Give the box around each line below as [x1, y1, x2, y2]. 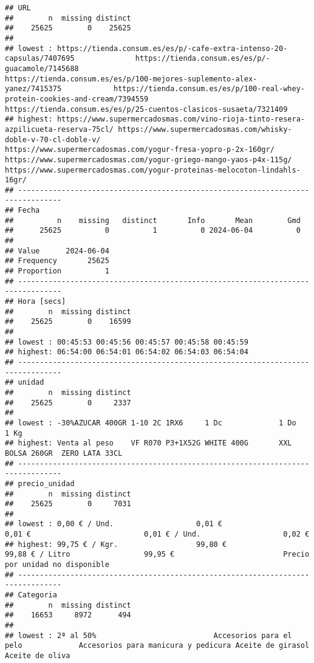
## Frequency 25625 [5, 256, 109, 266]
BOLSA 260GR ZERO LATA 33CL [5, 448, 123, 458]
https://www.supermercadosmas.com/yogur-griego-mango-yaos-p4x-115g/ [5, 155, 292, 164]
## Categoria [5, 591, 57, 600]
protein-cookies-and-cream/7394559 [5, 94, 149, 103]
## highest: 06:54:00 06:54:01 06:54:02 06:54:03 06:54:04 [5, 348, 248, 357]
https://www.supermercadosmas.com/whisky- [118, 125, 292, 134]
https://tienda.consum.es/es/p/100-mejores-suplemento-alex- [5, 74, 258, 83]
